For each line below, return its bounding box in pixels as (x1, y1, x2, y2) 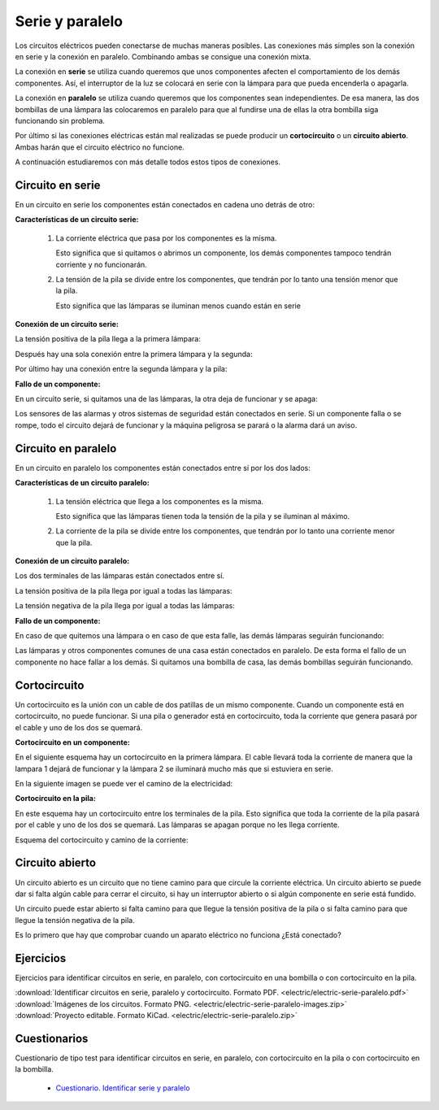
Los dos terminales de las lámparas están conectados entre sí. (15, 571, 225, 581)
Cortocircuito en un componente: (15, 737, 130, 747)
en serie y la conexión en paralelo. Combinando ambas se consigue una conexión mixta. (15, 51, 312, 61)
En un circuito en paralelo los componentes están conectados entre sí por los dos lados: (15, 463, 311, 472)
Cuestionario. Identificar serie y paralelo (55, 1082, 190, 1093)
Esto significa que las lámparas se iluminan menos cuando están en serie (55, 301, 301, 311)
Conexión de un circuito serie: (15, 320, 120, 329)
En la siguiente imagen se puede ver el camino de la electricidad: (15, 779, 233, 789)
